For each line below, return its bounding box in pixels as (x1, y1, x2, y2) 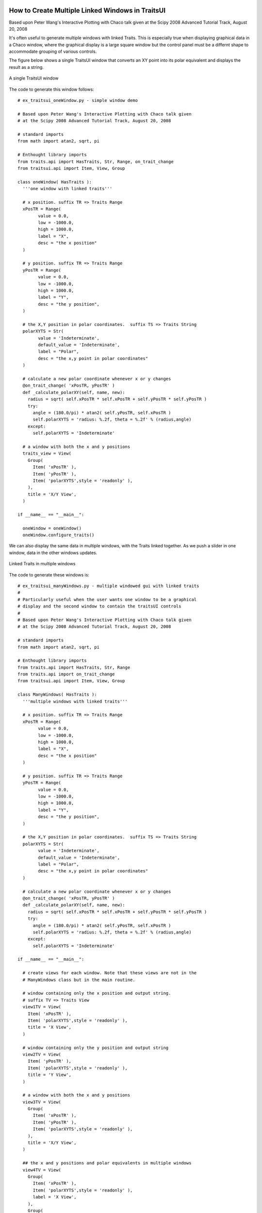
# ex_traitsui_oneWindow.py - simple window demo (17, 98, 138, 103)
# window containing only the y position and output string (22, 1045, 169, 1050)
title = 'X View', (27, 1024, 72, 1030)
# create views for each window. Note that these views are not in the (22, 970, 197, 976)
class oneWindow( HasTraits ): (17, 179, 92, 184)
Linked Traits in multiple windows (9, 561, 76, 567)
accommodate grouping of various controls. (9, 49, 97, 54)
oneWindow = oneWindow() (22, 525, 82, 531)
